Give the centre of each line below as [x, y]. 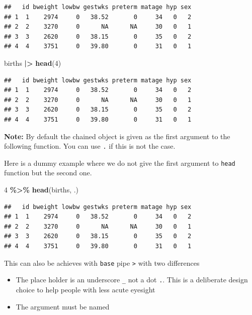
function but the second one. [48, 173]
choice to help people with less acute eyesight [86, 289]
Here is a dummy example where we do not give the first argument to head [120, 163]
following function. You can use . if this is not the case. [90, 146]
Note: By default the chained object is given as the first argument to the [117, 136]
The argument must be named [63, 306]
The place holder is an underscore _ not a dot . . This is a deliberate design [132, 280]
